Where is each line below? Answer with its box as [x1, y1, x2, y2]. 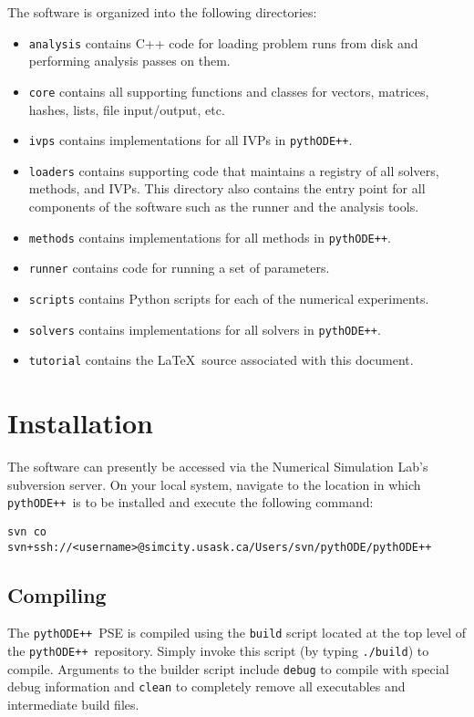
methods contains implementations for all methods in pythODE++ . [28, 227, 391, 246]
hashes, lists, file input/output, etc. [28, 99, 225, 119]
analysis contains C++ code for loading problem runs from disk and [28, 33, 418, 52]
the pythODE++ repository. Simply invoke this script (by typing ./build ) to [7, 641, 429, 660]
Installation [7, 404, 153, 442]
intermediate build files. [7, 694, 139, 713]
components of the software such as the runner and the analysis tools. [28, 197, 419, 215]
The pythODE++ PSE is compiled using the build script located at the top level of [7, 623, 466, 642]
